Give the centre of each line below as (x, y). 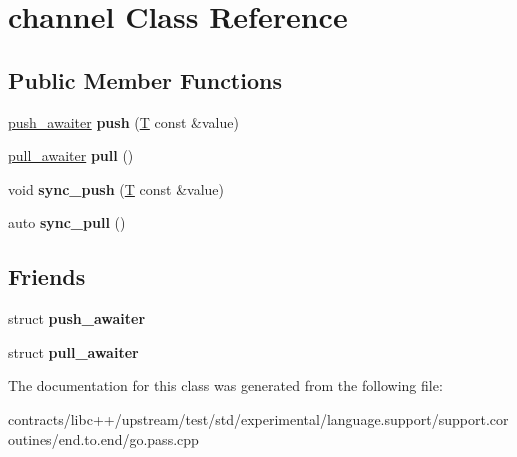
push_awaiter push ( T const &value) (123, 121)
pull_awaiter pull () (71, 155)
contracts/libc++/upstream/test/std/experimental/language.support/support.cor (258, 418)
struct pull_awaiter (73, 351)
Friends (47, 276)
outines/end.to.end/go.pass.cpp (103, 438)
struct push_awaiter (77, 318)
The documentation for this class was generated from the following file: (225, 385)
